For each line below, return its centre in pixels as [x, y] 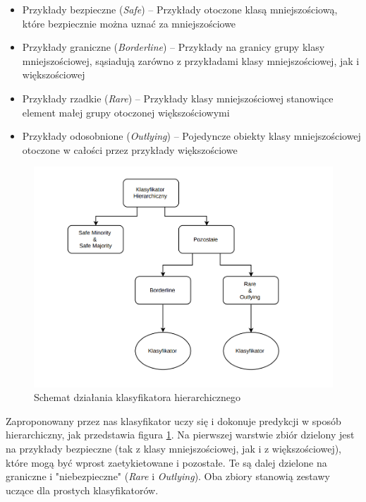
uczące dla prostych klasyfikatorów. [82, 490]
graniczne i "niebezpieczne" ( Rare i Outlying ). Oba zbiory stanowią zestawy [168, 476]
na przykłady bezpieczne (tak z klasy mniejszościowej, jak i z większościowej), [173, 448]
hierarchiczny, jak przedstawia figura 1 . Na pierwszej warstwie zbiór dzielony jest [180, 435]
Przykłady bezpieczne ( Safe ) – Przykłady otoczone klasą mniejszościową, [180, 9]
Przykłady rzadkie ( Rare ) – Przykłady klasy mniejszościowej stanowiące [178, 98]
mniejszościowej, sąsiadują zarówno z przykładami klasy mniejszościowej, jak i [191, 60]
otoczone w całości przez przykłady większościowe [130, 149]
